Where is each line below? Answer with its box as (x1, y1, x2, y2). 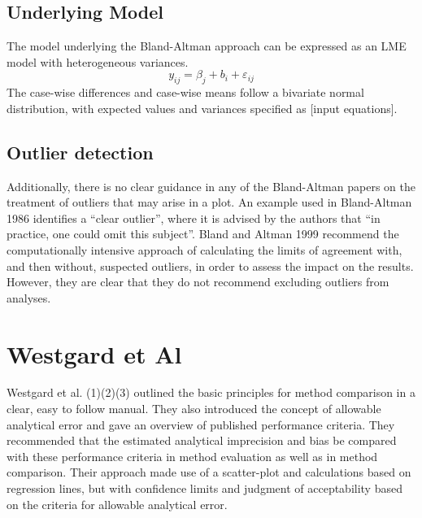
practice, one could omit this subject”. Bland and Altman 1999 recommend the (7, 225, 399, 242)
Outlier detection (7, 139, 154, 164)
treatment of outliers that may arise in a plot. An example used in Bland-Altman (7, 194, 412, 211)
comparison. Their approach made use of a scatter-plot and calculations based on (7, 464, 411, 481)
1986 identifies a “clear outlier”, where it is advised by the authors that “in (7, 209, 381, 226)
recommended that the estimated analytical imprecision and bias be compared (7, 432, 397, 449)
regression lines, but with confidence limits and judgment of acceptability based (7, 480, 402, 497)
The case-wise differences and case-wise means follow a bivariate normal (7, 84, 364, 101)
